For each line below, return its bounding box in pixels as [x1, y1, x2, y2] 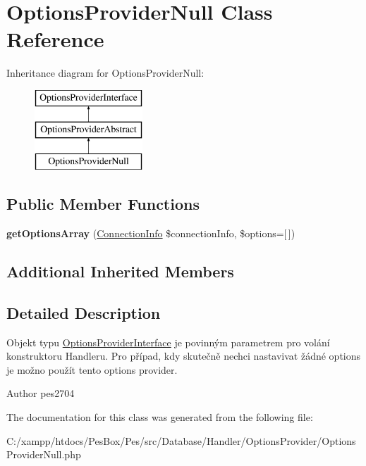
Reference [6, 25, 104, 53]
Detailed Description [6, 301, 161, 323]
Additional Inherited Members [6, 260, 234, 282]
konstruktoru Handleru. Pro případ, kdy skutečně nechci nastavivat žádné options [6, 348, 361, 363]
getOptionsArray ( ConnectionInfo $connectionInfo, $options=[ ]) [6, 226, 295, 241]
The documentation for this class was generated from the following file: [6, 410, 313, 424]
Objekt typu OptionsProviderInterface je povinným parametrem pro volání [6, 334, 330, 349]
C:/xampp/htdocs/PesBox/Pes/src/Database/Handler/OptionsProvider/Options [6, 433, 356, 448]
